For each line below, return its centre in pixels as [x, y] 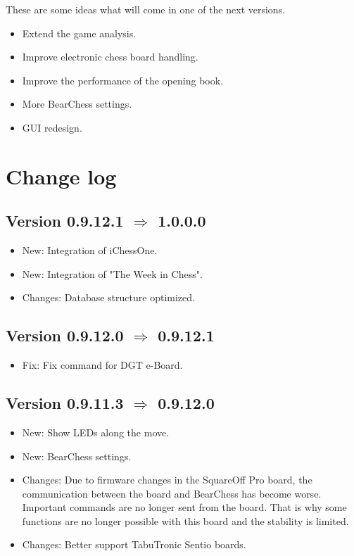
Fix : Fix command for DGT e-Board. [102, 365]
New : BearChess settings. [77, 456]
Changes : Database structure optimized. [108, 297]
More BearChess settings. [77, 104]
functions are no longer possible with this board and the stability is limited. [185, 520]
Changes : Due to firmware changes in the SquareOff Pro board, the [167, 480]
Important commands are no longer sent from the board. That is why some [184, 507]
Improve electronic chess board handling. [110, 57]
